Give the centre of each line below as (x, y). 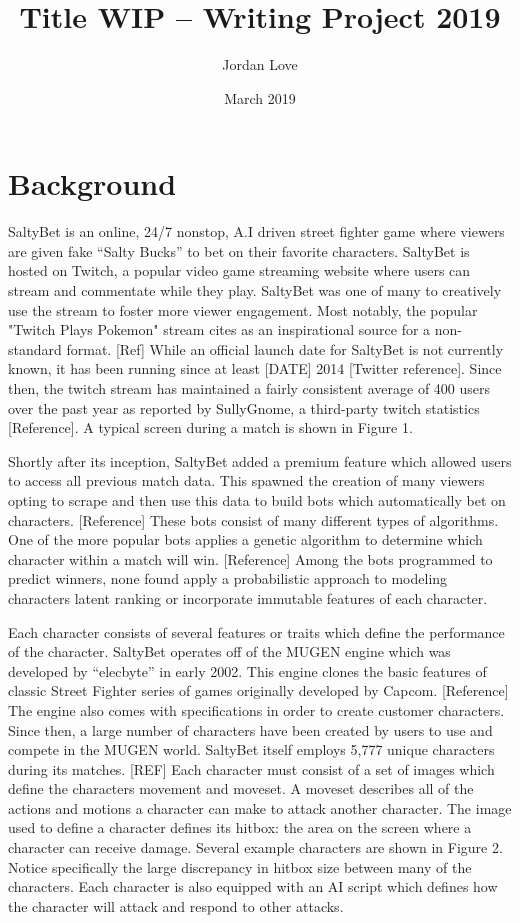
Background (92, 183)
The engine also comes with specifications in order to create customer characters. (256, 709)
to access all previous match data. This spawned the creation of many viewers (246, 480)
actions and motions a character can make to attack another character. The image (260, 807)
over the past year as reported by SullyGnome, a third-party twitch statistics (244, 407)
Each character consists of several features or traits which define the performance (256, 631)
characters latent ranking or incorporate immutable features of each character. (248, 597)
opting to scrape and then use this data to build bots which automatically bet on (257, 499)
